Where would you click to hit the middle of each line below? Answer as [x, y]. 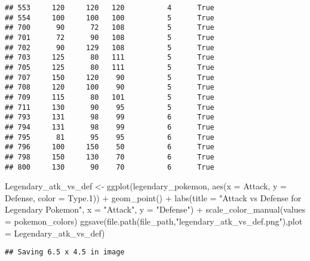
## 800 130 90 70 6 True [110, 167]
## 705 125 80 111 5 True [110, 67]
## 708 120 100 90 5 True [110, 87]
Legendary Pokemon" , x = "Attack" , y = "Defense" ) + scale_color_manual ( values [155, 209]
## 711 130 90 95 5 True [110, 107]
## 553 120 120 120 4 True [110, 8]
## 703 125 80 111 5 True [110, 58]
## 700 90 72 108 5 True [110, 28]
